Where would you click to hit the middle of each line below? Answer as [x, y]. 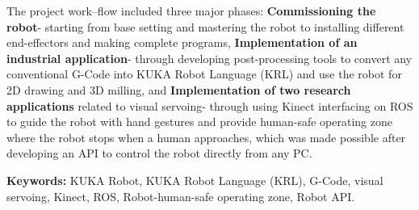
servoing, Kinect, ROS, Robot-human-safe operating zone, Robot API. [181, 196]
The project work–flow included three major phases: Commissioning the [191, 10]
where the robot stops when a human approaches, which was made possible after [206, 137]
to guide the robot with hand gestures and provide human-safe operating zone [199, 122]
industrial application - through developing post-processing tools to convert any [209, 58]
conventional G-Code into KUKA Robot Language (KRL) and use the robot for [204, 74]
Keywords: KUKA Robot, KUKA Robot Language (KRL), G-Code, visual [195, 180]
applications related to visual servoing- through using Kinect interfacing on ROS [210, 105]
